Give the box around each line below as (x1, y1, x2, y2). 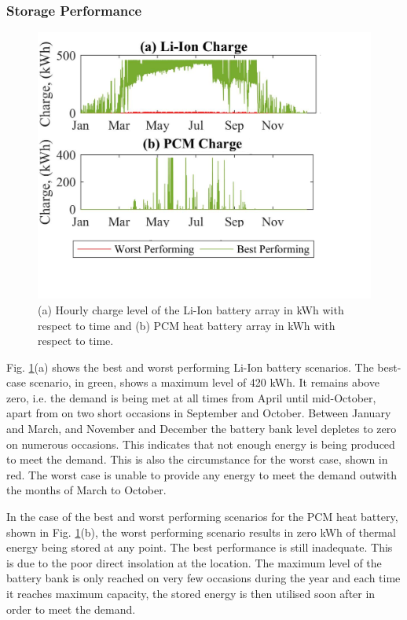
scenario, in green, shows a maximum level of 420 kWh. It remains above (29, 374, 379, 391)
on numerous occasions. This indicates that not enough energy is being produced (6, 435, 395, 452)
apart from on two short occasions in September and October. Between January (6, 405, 391, 421)
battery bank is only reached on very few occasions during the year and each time (6, 570, 401, 586)
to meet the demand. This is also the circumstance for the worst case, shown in (6, 451, 388, 468)
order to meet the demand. (6, 600, 136, 617)
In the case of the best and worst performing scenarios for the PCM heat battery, (6, 508, 398, 525)
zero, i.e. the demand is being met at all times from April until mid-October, (6, 389, 376, 405)
